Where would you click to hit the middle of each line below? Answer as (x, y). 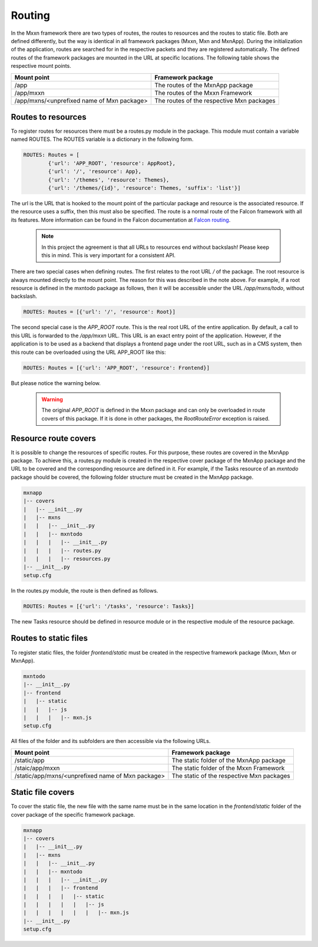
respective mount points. (41, 66)
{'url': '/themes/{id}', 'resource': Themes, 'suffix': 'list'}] (144, 188)
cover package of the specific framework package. (73, 814)
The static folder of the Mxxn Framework (228, 768)
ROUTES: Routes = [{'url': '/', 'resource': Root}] (100, 312)
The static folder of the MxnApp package (228, 760)
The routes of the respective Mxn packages (215, 100)
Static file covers (43, 792)
